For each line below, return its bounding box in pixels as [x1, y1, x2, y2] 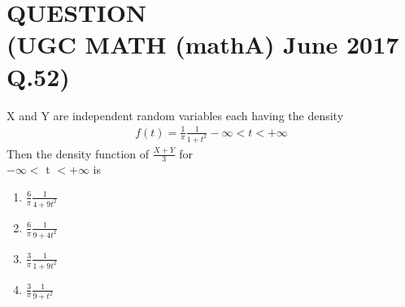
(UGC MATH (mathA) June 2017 [7, 28, 399, 61]
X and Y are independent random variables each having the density [7, 106, 344, 123]
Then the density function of [7, 145, 150, 162]
